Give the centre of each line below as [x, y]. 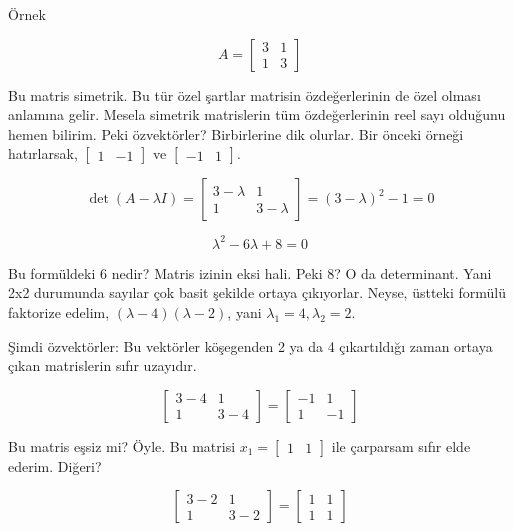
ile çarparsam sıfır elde [401, 445]
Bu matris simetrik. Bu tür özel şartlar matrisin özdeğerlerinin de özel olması [244, 94]
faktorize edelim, [59, 312]
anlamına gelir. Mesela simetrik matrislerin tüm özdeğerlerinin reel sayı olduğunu [257, 114]
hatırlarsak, [43, 153]
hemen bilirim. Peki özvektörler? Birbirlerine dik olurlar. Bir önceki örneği [236, 133]
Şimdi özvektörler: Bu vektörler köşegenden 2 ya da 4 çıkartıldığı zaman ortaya [250, 345]
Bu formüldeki [52, 272]
